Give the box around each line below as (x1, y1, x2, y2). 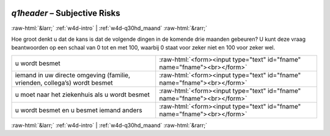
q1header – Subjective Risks (11, 8, 120, 18)
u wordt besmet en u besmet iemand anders (15, 106, 143, 114)
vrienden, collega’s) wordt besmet (15, 78, 113, 87)
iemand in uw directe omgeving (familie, (15, 71, 131, 79)
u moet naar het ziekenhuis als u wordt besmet (15, 90, 150, 99)
